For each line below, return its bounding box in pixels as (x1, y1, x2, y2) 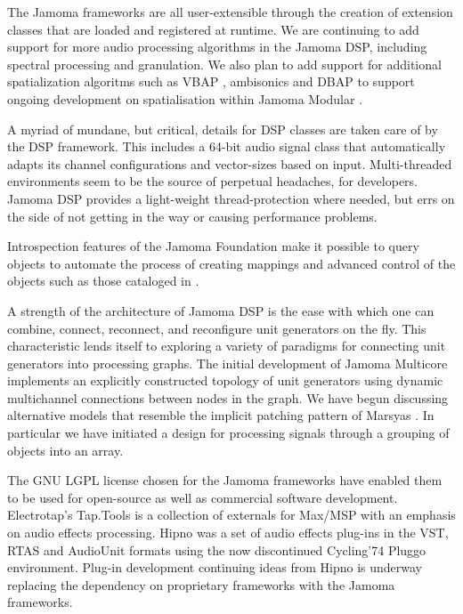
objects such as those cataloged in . (7, 271, 199, 290)
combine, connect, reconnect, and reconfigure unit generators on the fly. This (7, 319, 426, 337)
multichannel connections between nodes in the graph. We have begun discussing (7, 388, 449, 407)
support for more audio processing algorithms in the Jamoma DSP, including (7, 37, 427, 56)
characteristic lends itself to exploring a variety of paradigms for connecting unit (7, 336, 446, 355)
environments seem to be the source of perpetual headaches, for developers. (7, 172, 418, 190)
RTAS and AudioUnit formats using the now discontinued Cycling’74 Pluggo (7, 540, 426, 559)
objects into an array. (7, 440, 124, 459)
